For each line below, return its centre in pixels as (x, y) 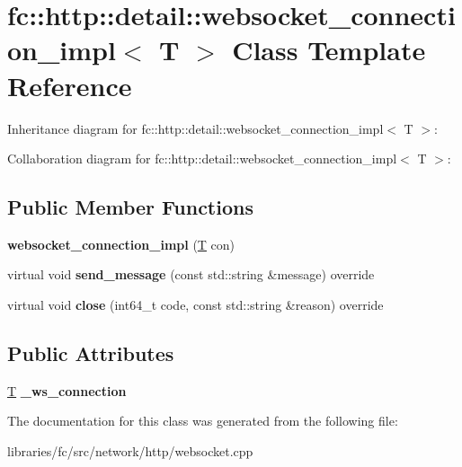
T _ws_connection (67, 390)
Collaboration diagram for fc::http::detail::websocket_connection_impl (202, 159)
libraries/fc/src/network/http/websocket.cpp (130, 451)
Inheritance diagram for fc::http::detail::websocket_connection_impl (195, 128)
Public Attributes (91, 353)
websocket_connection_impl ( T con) (121, 244)
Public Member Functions (130, 207)
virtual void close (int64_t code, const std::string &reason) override (195, 305)
